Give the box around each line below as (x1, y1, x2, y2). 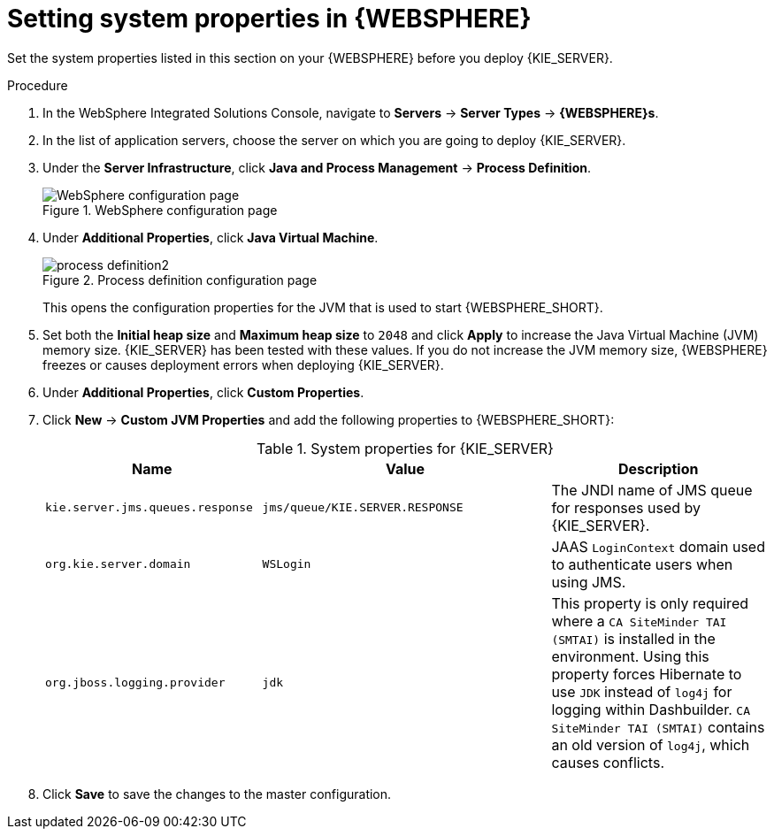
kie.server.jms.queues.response (45, 501, 253, 515)
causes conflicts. (551, 753, 664, 771)
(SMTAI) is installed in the (551, 629, 716, 648)
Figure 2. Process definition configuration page (42, 272, 318, 288)
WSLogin (262, 557, 311, 571)
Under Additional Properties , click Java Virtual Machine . (42, 229, 379, 245)
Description (617, 459, 699, 478)
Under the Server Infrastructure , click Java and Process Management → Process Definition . (42, 159, 591, 175)
